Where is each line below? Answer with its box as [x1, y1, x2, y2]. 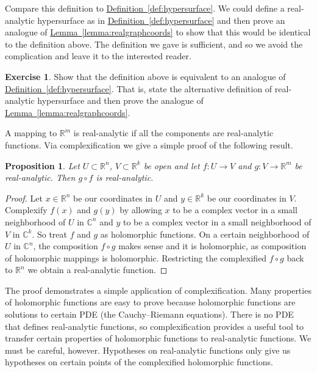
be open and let [143, 159, 200, 172]
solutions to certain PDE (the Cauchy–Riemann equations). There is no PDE [5, 308, 294, 321]
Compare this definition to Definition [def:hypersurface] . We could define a [5, 2, 285, 14]
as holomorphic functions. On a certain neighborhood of [100, 227, 310, 240]
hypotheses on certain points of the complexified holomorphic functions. [5, 356, 273, 368]
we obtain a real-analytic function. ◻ [27, 263, 168, 276]
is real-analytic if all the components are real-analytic [73, 126, 274, 139]
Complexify [5, 203, 48, 216]
